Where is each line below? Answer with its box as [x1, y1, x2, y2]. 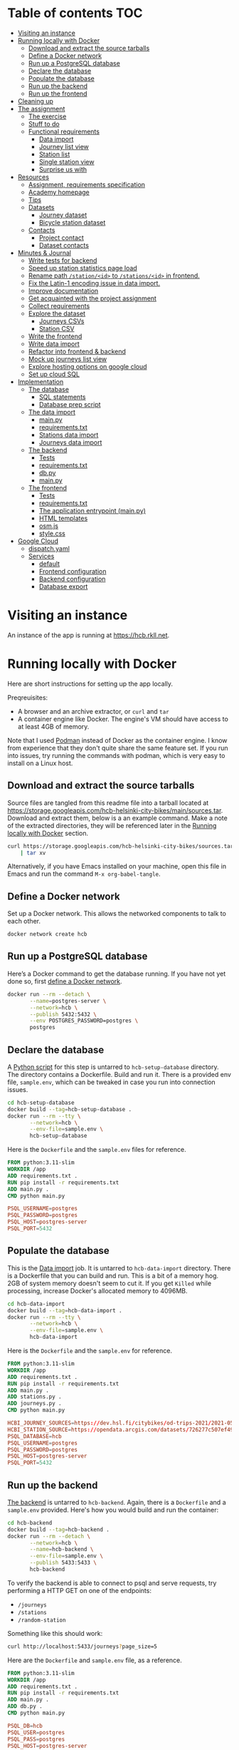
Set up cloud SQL [28, 370, 80, 378]
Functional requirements [28, 127, 100, 136]
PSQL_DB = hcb [7, 1722, 43, 1729]
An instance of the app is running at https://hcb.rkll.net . [7, 630, 170, 639]
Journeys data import [38, 437, 102, 447]
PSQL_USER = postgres [7, 1729, 65, 1736]
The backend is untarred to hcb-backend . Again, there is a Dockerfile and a [7, 1497, 226, 1507]
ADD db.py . [7, 1703, 43, 1710]
